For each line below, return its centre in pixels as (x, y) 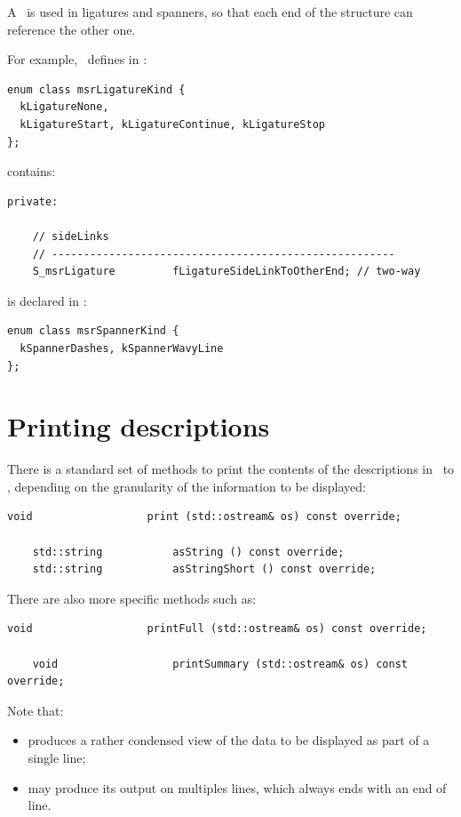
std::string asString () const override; (188, 552)
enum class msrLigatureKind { (96, 89)
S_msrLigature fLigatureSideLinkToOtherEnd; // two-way (227, 272)
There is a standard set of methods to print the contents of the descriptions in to (231, 469)
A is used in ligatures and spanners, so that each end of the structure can (210, 12)
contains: (32, 171)
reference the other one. (72, 29)
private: (33, 201)
